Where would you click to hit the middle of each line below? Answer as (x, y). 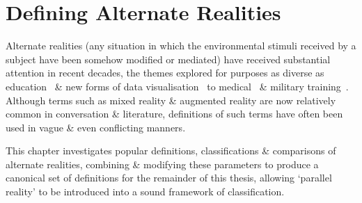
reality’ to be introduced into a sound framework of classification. (145, 192)
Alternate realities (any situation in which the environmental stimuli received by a (181, 46)
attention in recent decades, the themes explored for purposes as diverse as (165, 73)
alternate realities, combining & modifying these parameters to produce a (162, 164)
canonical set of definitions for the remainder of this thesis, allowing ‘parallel (169, 178)
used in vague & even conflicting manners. (96, 127)
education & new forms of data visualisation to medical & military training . (177, 86)
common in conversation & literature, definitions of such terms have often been (174, 114)
